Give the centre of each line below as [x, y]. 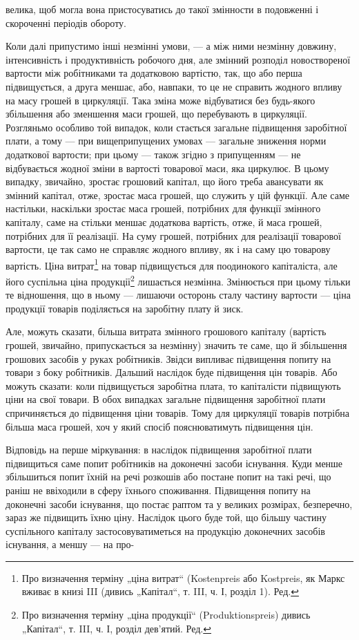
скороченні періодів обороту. [66, 22]
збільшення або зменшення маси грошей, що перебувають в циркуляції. [156, 114]
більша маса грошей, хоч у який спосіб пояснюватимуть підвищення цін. [159, 426]
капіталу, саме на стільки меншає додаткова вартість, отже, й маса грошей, [164, 222]
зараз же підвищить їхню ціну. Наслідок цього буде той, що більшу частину [166, 517]
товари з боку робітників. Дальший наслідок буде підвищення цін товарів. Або [172, 372]
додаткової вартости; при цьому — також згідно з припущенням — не [153, 154]
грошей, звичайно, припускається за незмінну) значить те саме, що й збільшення [176, 345]
